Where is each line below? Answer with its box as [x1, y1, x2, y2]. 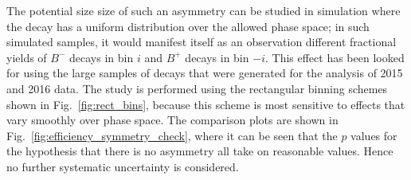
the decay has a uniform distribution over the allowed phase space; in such [6, 18, 370, 34]
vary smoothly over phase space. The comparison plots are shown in [6, 112, 339, 128]
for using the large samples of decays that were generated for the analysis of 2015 [6, 65, 403, 81]
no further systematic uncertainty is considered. [6, 158, 239, 174]
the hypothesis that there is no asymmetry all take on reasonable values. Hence [6, 143, 393, 159]
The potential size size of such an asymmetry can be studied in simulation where [6, 2, 401, 18]
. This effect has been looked [264, 49, 405, 65]
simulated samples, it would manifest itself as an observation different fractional [6, 33, 397, 50]
